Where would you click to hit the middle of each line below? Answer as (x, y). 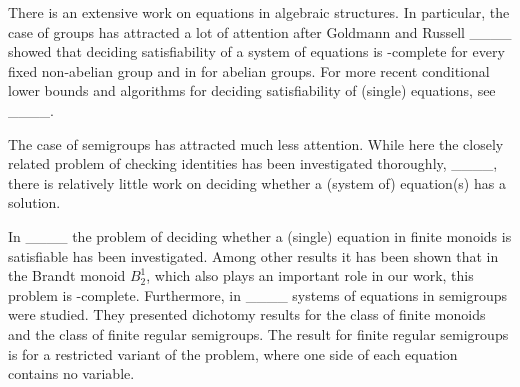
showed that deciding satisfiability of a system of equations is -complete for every (256, 51)
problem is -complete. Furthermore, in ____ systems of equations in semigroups (258, 294)
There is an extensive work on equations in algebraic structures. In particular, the (259, 12)
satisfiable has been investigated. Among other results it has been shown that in (253, 255)
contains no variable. (71, 373)
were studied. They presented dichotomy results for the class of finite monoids (247, 314)
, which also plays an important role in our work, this (310, 275)
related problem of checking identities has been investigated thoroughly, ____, (253, 163)
